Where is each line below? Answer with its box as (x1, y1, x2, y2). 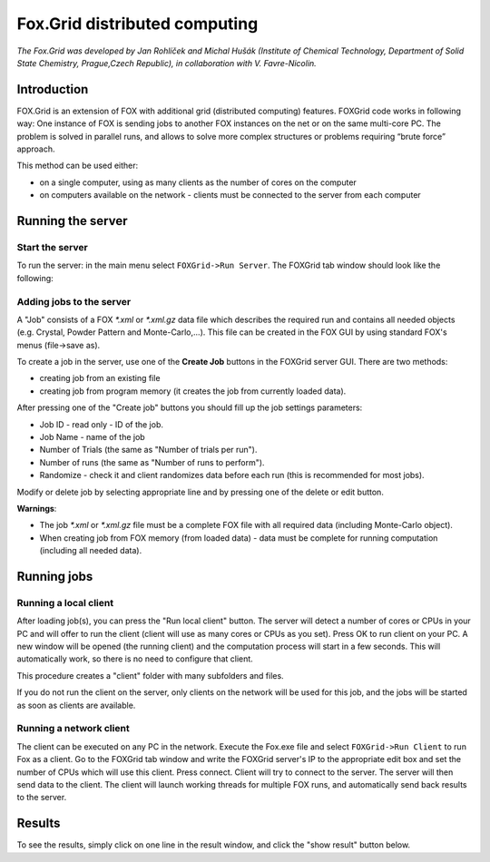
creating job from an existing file (39, 373, 161, 384)
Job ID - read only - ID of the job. (39, 418, 163, 430)
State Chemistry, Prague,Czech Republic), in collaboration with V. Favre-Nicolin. (16, 57, 317, 68)
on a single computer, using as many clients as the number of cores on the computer (39, 177, 358, 188)
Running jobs (16, 568, 93, 584)
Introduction (16, 82, 89, 97)
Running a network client (16, 722, 131, 735)
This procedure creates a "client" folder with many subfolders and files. (16, 670, 285, 681)
